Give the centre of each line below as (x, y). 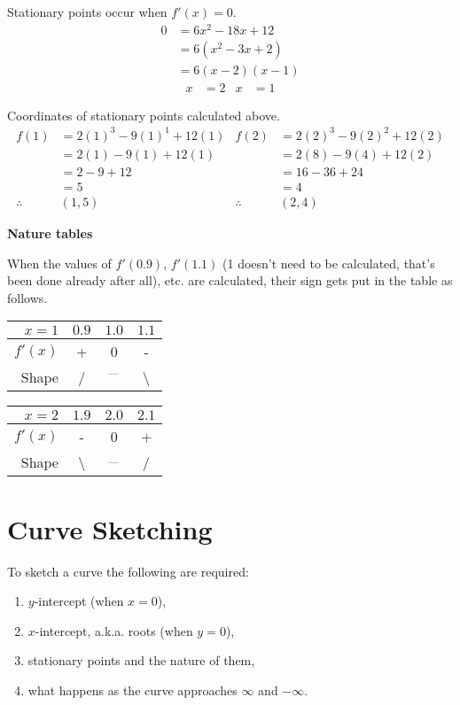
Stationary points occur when (87, 12)
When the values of (59, 263)
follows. (27, 297)
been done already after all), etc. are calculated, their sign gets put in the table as (230, 280)
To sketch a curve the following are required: (128, 571)
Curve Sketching (110, 528)
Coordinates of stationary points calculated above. (144, 115)
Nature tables (50, 233)
